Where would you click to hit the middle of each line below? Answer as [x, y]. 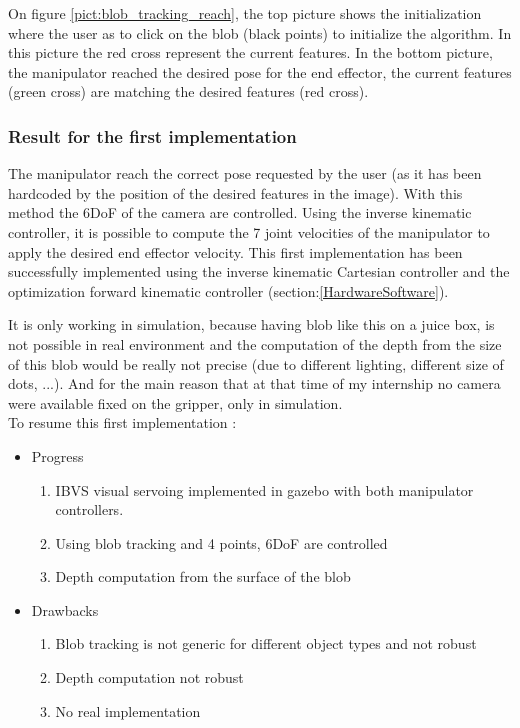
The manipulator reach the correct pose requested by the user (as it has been [245, 173]
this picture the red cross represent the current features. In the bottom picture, [250, 52]
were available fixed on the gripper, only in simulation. [175, 402]
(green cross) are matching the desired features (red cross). [188, 91]
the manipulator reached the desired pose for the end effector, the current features [260, 71]
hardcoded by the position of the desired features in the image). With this [235, 192]
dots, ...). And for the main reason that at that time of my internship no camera [254, 383]
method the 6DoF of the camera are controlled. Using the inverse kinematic [240, 212]
